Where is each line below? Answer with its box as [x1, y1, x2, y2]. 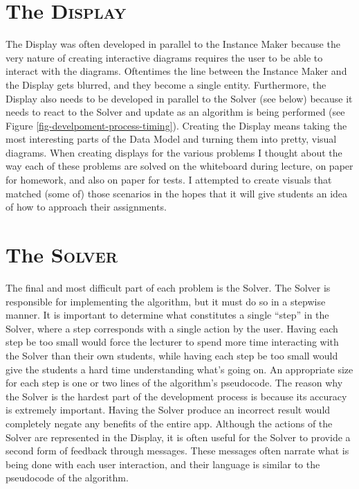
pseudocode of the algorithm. [6, 470, 129, 485]
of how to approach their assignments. [6, 199, 167, 214]
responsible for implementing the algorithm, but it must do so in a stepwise [6, 294, 326, 308]
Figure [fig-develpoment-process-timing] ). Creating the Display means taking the [6, 118, 347, 132]
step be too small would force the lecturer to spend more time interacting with [6, 335, 339, 349]
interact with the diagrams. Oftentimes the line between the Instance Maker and [6, 64, 347, 78]
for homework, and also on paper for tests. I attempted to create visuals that [6, 172, 332, 187]
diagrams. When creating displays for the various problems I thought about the [6, 145, 342, 159]
